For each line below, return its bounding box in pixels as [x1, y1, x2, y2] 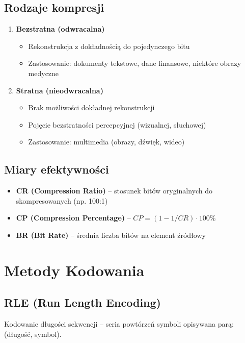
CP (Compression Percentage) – [16, 212, 131, 223]
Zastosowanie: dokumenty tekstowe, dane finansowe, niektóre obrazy [28, 58, 241, 68]
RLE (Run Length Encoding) [4, 295, 161, 310]
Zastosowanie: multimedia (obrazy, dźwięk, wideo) [28, 136, 185, 147]
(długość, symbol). [4, 328, 62, 339]
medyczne [28, 67, 59, 78]
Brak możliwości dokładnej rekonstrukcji [28, 102, 155, 113]
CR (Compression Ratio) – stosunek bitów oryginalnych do [16, 185, 213, 196]
